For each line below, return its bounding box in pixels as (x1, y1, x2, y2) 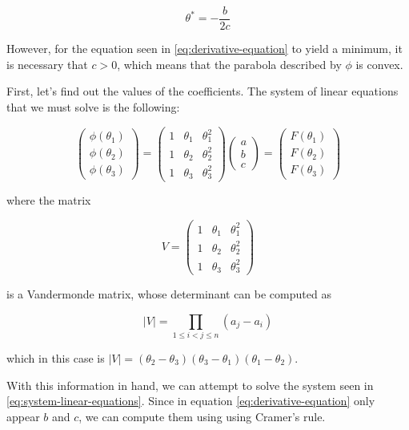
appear (6, 408, 40, 424)
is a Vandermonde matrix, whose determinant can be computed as (6, 286, 331, 302)
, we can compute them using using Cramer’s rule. (78, 408, 326, 424)
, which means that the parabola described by (117, 55, 342, 72)
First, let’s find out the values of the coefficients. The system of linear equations (6, 83, 399, 99)
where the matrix (6, 192, 91, 209)
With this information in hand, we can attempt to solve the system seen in (6, 376, 374, 393)
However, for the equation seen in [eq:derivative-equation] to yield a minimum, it (6, 40, 403, 57)
